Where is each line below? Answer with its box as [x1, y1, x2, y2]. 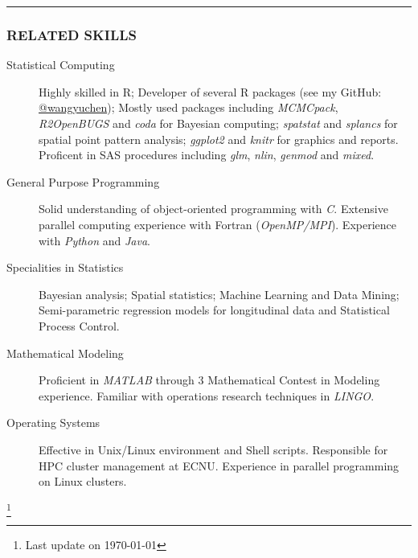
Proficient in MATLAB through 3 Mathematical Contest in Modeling [39, 371, 380, 388]
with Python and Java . [39, 232, 150, 248]
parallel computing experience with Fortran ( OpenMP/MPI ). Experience [39, 215, 397, 232]
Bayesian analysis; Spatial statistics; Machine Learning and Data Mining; [39, 285, 400, 302]
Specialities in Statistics [6, 259, 124, 276]
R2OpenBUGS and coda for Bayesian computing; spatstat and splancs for [39, 115, 398, 131]
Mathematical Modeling [6, 344, 124, 361]
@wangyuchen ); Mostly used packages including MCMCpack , [39, 99, 338, 116]
